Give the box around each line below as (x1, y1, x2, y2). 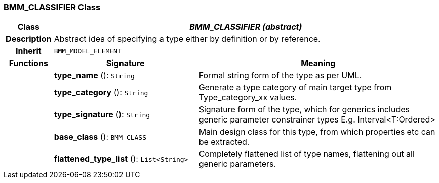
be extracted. (198, 137, 250, 147)
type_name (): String (54, 70, 135, 81)
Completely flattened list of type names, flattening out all (198, 149, 415, 159)
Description (6, 34, 52, 44)
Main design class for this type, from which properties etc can (198, 127, 435, 137)
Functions (9, 58, 48, 69)
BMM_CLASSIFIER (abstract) (189, 22, 302, 32)
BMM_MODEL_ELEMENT (54, 47, 122, 55)
